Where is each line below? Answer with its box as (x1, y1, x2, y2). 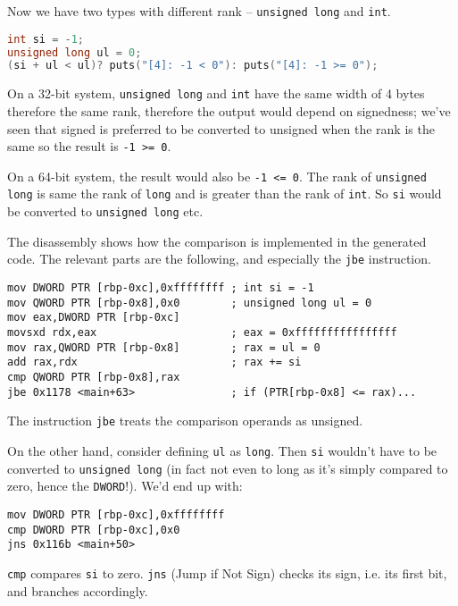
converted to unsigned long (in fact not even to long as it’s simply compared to (7, 459, 448, 477)
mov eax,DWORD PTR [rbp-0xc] (7, 311, 180, 324)
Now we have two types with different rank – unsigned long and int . (7, 2, 391, 20)
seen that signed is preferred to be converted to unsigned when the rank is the (7, 119, 435, 138)
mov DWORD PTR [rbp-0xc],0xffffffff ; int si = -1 (7, 282, 314, 294)
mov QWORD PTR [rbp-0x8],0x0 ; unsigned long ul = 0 (7, 296, 372, 309)
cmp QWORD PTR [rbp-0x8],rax (7, 370, 180, 383)
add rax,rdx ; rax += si (7, 356, 302, 369)
